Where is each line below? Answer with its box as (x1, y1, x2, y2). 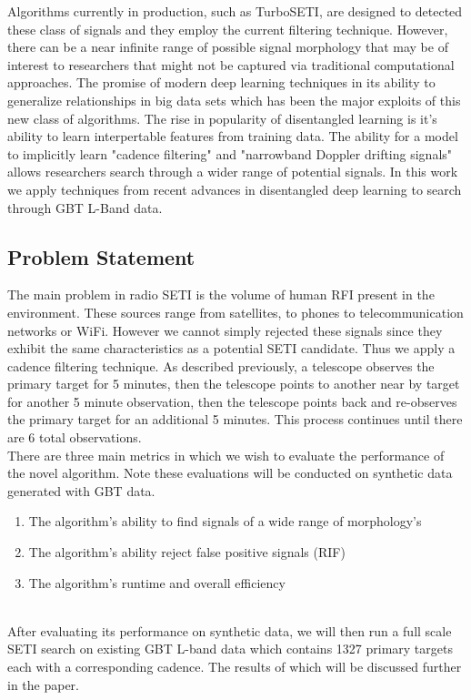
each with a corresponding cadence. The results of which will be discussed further (7, 657, 462, 676)
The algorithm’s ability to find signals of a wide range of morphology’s (28, 512, 422, 531)
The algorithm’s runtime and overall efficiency (28, 573, 286, 592)
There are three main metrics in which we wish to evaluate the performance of (7, 445, 445, 464)
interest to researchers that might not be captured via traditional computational (7, 55, 455, 74)
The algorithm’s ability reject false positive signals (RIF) (28, 543, 346, 562)
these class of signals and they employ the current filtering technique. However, (7, 19, 448, 38)
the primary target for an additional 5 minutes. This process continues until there (7, 410, 463, 429)
